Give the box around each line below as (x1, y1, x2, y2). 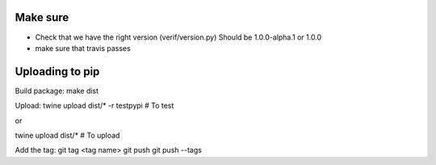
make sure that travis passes (35, 43, 131, 53)
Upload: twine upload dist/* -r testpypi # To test (15, 101, 174, 111)
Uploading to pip (15, 65, 100, 78)
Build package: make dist (15, 86, 99, 95)
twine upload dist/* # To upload (15, 130, 120, 140)
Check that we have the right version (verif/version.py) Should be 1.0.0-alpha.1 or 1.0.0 (35, 32, 322, 42)
